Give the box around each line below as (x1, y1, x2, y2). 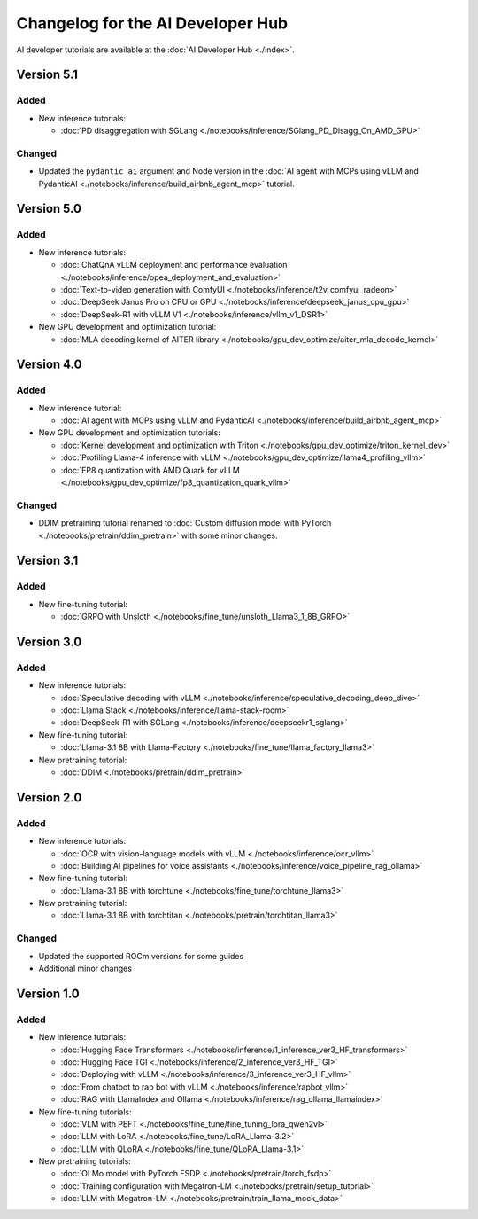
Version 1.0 (16, 986, 80, 1001)
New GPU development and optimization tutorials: (38, 427, 220, 438)
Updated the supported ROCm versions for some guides (38, 950, 244, 961)
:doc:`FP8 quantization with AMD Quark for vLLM (60, 465, 241, 475)
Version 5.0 (16, 201, 81, 216)
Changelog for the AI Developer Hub (16, 13, 288, 33)
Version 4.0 (16, 357, 82, 372)
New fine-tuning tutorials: (38, 1106, 132, 1117)
